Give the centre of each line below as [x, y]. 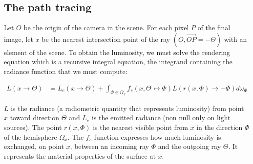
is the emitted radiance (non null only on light [161, 118]
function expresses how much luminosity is [158, 137]
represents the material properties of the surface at [80, 155]
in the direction [220, 127]
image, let [19, 39]
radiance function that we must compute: [66, 71]
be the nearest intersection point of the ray [106, 39]
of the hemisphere [31, 137]
